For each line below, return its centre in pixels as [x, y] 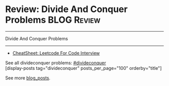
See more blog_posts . [28, 78]
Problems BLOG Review [53, 20]
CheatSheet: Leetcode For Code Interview [56, 53]
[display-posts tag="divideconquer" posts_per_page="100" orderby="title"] [83, 68]
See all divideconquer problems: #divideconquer [56, 63]
